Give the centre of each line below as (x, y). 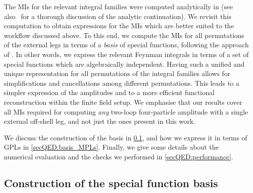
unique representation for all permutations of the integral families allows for (117, 73)
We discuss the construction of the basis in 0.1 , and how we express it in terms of (126, 137)
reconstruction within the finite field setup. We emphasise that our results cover (123, 102)
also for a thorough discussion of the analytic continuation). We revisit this (118, 16)
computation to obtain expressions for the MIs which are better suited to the (119, 26)
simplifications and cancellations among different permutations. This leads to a (122, 83)
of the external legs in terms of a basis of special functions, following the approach (126, 45)
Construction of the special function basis (111, 183)
